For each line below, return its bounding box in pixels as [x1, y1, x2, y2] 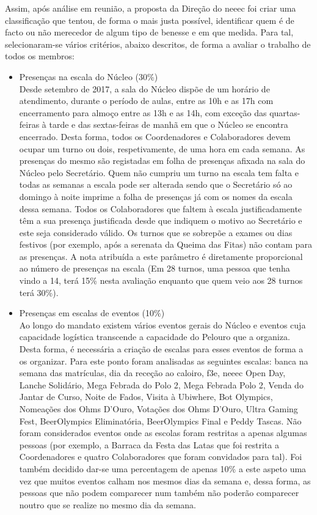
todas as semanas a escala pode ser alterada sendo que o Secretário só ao [19, 178, 293, 191]
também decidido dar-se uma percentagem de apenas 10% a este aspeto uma [19, 462, 307, 475]
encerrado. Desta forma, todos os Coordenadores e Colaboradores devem [19, 130, 291, 143]
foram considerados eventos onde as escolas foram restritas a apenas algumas [19, 426, 307, 439]
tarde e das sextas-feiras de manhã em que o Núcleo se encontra [49, 118, 288, 131]
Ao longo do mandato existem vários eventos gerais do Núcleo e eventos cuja [19, 318, 306, 331]
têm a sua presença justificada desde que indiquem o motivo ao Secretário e [19, 214, 302, 227]
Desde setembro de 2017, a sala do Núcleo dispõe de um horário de [19, 82, 270, 95]
